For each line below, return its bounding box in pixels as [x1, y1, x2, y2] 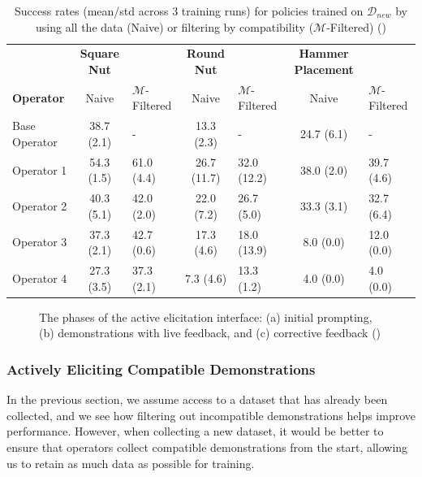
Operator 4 [12, 269, 67, 286]
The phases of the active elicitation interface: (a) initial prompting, [39, 308, 372, 325]
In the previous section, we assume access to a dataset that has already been [6, 391, 388, 408]
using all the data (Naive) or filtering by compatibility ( [36, 18, 314, 35]
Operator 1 [12, 161, 67, 178]
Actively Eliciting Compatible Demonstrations [6, 358, 316, 379]
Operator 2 [12, 197, 67, 214]
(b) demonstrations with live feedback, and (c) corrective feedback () [39, 324, 381, 341]
